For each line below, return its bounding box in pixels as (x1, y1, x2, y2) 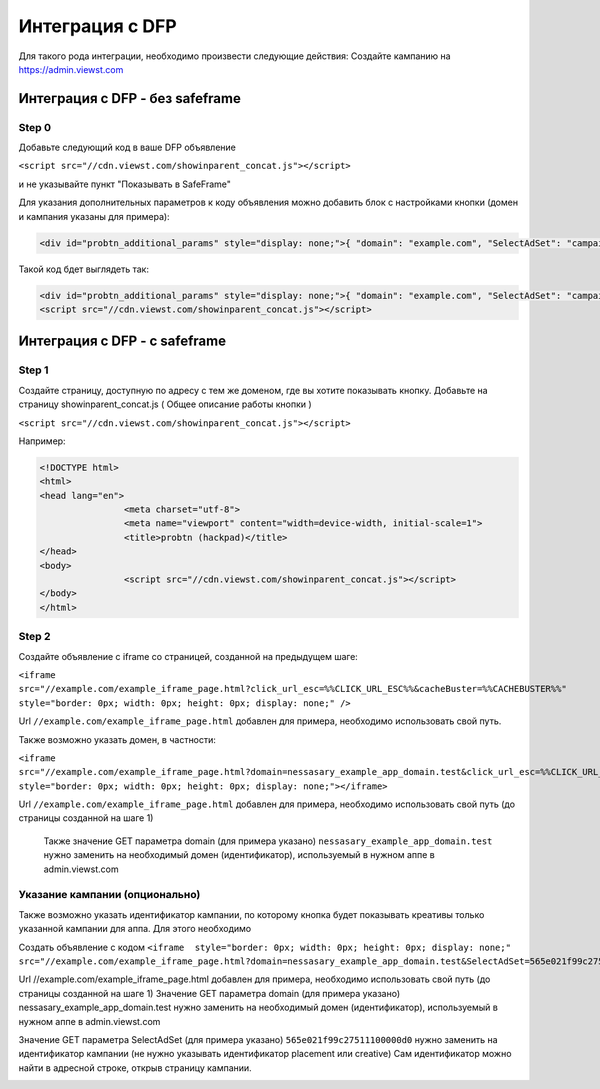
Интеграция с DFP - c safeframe (18, 333, 227, 350)
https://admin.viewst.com (18, 63, 124, 75)
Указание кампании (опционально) (18, 888, 201, 902)
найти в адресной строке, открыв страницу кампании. (18, 1061, 252, 1074)
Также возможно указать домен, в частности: (18, 733, 217, 745)
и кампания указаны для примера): (18, 210, 170, 222)
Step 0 (18, 120, 52, 134)
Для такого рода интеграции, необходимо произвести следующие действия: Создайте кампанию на (18, 50, 451, 62)
